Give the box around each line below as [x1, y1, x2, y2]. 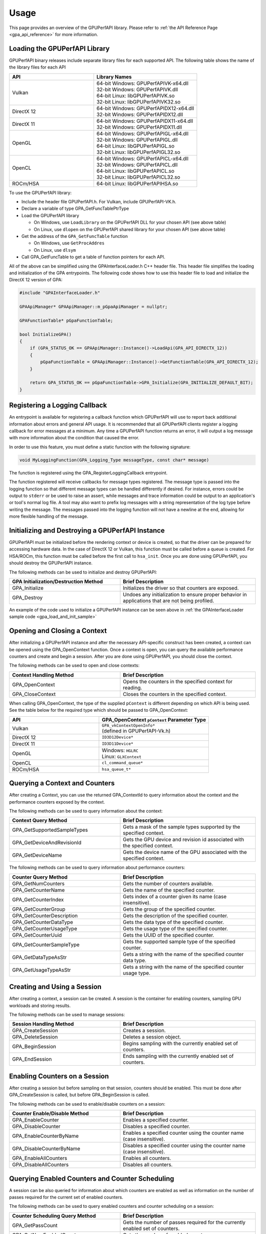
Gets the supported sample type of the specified [123, 938, 236, 945]
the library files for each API [9, 64, 66, 70]
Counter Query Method [12, 874, 68, 881]
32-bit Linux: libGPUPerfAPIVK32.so [96, 98, 181, 105]
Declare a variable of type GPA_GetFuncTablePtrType [21, 205, 129, 212]
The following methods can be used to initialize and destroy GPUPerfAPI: [9, 569, 157, 575]
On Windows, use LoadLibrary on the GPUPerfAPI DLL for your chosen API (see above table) [33, 220, 227, 226]
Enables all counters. [123, 1155, 171, 1162]
